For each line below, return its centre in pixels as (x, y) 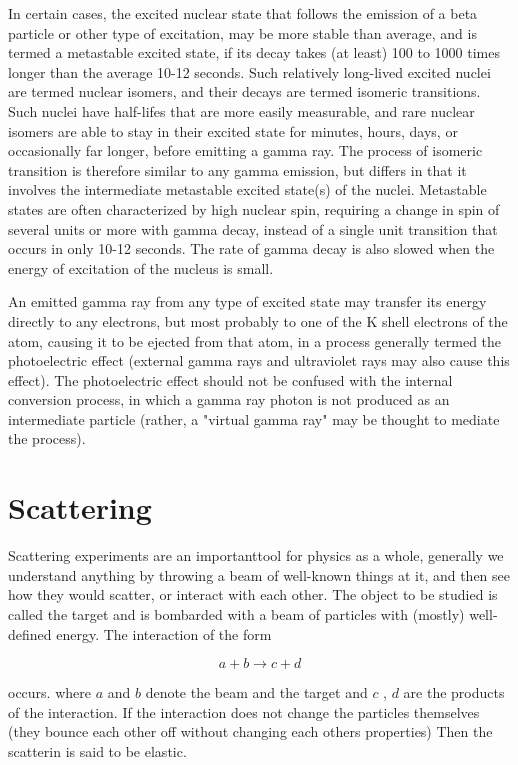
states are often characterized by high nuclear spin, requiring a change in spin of (254, 208)
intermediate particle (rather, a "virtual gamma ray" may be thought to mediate (254, 418)
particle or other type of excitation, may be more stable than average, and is (242, 32)
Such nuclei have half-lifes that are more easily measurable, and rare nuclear (241, 110)
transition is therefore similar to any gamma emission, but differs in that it (237, 169)
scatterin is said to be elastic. (97, 750)
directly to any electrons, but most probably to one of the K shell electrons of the (258, 320)
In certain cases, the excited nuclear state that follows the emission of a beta (243, 13)
